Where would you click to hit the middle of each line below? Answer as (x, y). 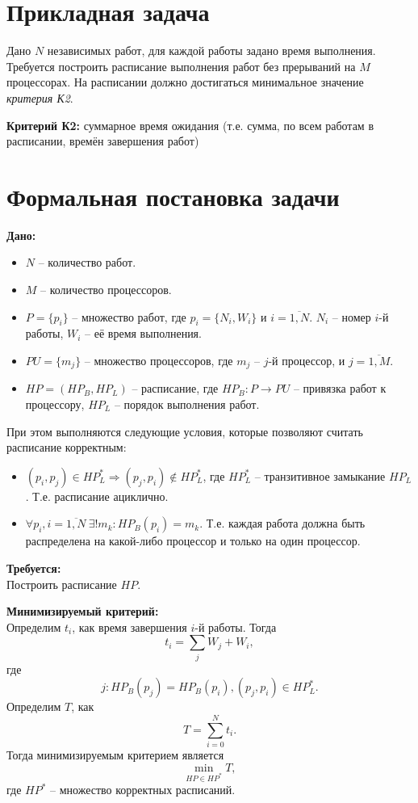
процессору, (55, 404)
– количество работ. (87, 262)
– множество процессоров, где (159, 360)
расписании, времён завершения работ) (103, 141)
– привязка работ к (340, 388)
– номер (351, 316)
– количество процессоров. (106, 289)
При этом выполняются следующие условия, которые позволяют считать (185, 431)
